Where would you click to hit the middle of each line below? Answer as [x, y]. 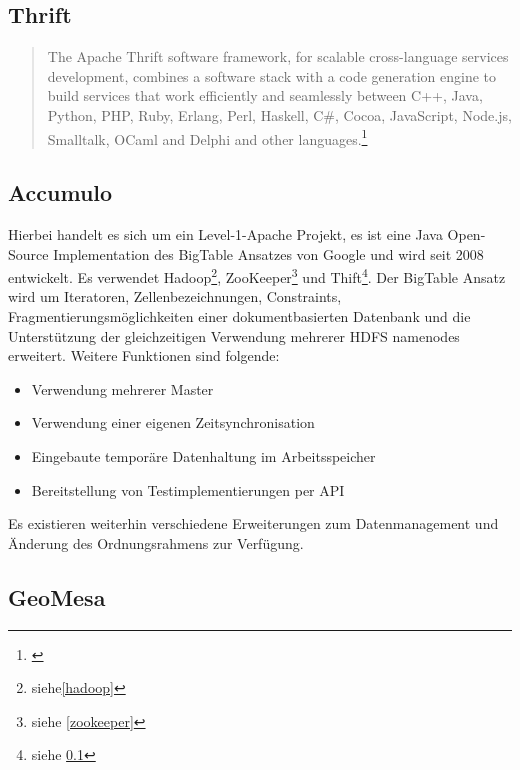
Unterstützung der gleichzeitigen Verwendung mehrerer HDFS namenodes [234, 335]
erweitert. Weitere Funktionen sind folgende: [144, 355]
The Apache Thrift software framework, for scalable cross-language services [278, 56]
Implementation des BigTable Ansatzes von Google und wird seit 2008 [268, 253]
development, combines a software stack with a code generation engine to [272, 75]
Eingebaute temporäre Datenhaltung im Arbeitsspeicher [203, 456]
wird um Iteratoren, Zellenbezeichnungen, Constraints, [175, 296]
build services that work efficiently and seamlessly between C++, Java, [265, 95]
